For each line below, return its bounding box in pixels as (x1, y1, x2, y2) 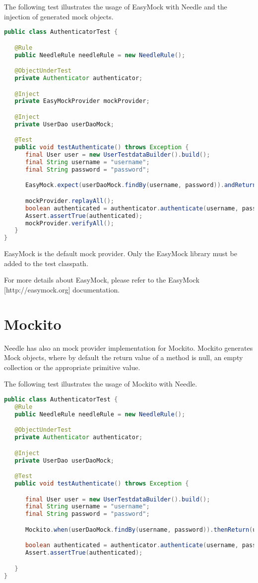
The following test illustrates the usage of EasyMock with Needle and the (4, 1, 227, 11)
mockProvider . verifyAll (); (25, 219, 114, 227)
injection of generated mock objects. (4, 11, 114, 21)
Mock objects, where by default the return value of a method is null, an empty (4, 352, 243, 363)
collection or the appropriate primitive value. (4, 362, 140, 372)
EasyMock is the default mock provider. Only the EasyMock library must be (4, 248, 237, 259)
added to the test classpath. (4, 258, 88, 268)
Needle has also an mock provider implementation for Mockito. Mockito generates (4, 342, 253, 353)
